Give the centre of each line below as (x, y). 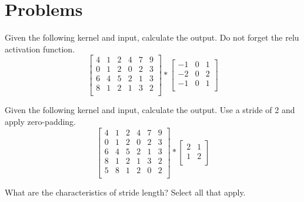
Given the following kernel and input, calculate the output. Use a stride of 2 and (150, 110)
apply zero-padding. (41, 122)
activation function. (40, 49)
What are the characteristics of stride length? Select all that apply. (125, 192)
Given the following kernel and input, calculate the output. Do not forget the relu (152, 37)
